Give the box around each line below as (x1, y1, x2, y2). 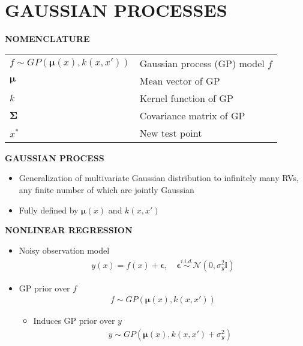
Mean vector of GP (139, 73, 220, 88)
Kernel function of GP (139, 91, 233, 105)
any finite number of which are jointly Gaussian (19, 183, 194, 195)
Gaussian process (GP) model (139, 56, 265, 70)
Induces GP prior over (33, 314, 115, 327)
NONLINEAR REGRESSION (5, 224, 133, 236)
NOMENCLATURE (5, 32, 90, 45)
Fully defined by (19, 203, 79, 216)
